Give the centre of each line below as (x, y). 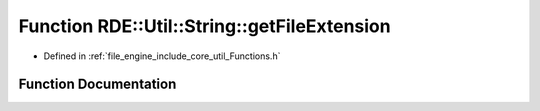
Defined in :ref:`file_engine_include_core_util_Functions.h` (162, 56)
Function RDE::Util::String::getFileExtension (204, 26)
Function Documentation (97, 84)
